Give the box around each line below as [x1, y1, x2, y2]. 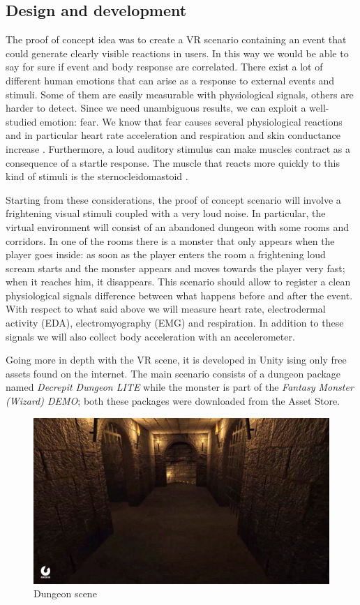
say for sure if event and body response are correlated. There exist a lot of [6, 59, 323, 74]
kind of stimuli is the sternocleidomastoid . [6, 169, 188, 184]
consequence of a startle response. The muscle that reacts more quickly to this [6, 155, 340, 170]
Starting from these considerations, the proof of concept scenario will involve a [6, 192, 341, 207]
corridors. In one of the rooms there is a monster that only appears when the [6, 233, 335, 248]
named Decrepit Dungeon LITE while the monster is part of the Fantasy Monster [6, 380, 354, 394]
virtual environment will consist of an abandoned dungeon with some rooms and [6, 219, 350, 234]
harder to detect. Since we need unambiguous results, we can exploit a [6, 100, 306, 115]
